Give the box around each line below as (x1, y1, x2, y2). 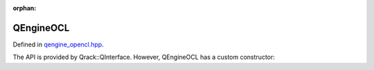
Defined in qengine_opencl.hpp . (12, 40, 104, 49)
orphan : (12, 4, 37, 12)
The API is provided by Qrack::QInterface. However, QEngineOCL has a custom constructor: (12, 53, 275, 62)
